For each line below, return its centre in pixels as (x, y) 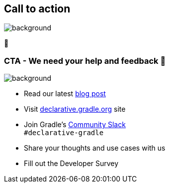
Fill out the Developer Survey (71, 164)
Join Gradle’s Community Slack (75, 125)
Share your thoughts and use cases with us (95, 148)
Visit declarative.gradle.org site (75, 109)
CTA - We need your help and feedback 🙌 (85, 61)
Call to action (37, 9)
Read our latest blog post (65, 94)
